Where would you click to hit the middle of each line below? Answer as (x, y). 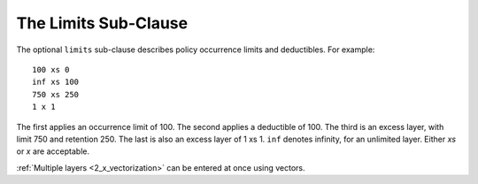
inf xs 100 (56, 82)
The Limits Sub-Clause (102, 23)
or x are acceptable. (53, 151)
